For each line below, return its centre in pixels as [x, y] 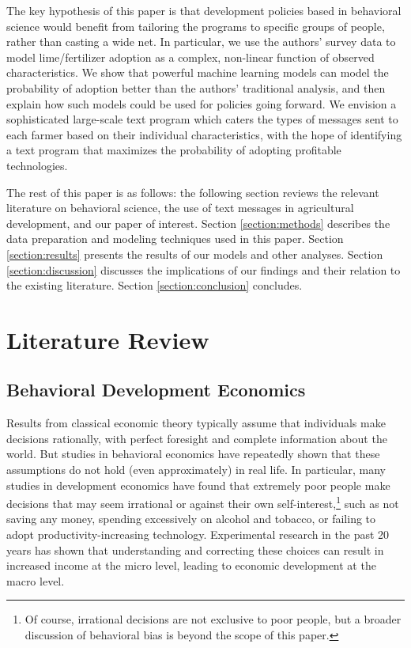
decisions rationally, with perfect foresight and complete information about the [197, 438]
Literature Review [108, 339]
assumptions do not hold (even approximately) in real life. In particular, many [196, 470]
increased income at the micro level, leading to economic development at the [191, 565]
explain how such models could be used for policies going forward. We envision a [202, 103]
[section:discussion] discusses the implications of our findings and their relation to [204, 269]
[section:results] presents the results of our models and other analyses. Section [195, 254]
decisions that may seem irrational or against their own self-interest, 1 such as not [203, 502]
